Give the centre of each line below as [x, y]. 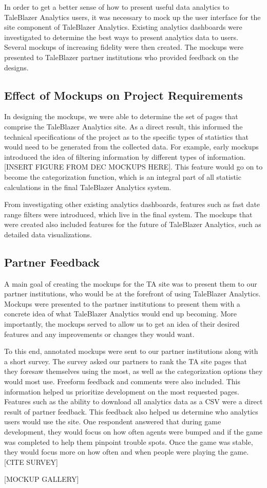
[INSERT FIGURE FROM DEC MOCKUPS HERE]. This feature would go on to [133, 167]
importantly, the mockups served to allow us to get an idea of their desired [122, 324]
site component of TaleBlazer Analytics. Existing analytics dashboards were [123, 27]
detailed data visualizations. [48, 234]
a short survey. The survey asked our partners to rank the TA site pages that [126, 361]
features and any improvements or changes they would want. [99, 334]
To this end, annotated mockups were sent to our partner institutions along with [131, 351]
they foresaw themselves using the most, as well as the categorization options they [133, 371]
